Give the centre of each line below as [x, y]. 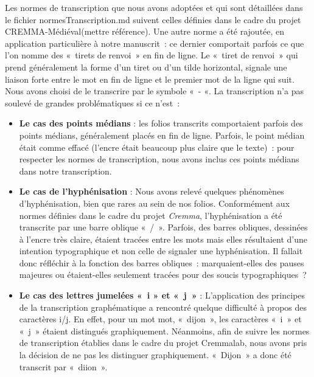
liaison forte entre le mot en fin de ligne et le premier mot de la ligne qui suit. [150, 79]
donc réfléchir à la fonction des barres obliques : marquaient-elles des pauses [162, 262]
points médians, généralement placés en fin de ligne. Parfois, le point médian [162, 135]
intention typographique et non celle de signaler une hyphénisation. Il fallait [161, 251]
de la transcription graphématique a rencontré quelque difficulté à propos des [163, 307]
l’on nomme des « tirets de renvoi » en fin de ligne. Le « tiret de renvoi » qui [152, 55]
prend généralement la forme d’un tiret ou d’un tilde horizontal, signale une [146, 67]
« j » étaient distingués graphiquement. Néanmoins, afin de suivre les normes [164, 330]
